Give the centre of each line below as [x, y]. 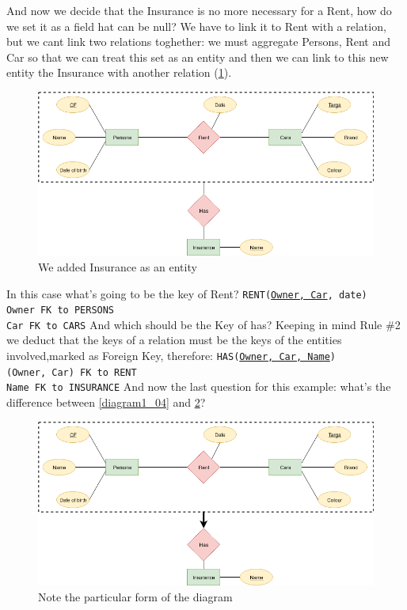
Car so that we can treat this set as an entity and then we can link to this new [198, 57]
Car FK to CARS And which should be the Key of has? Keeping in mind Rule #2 [203, 324]
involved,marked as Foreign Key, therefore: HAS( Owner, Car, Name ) [171, 356]
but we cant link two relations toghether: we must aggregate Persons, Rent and [198, 42]
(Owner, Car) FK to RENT [72, 372]
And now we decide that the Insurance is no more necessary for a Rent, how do [199, 10]
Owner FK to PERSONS [61, 311]
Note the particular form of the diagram [135, 596]
